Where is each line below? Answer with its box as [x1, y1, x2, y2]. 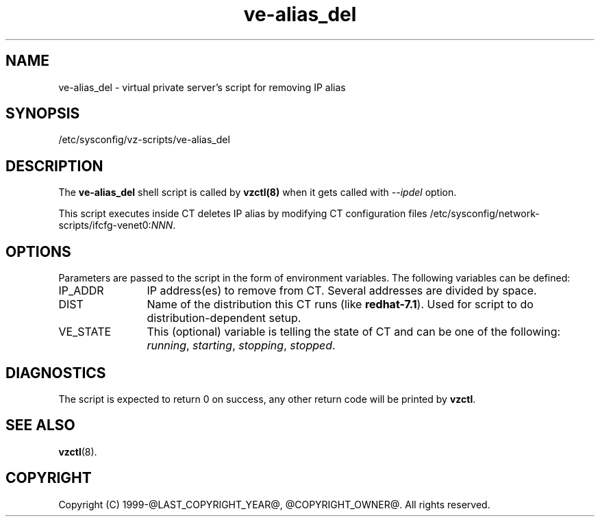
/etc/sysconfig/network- [429, 208, 540, 220]
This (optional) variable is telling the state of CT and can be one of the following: [147, 325, 561, 339]
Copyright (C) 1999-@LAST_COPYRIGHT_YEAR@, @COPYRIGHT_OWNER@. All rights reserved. [58, 498, 490, 510]
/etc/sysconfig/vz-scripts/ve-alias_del [58, 134, 230, 146]
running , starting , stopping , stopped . [147, 338, 336, 353]
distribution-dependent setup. [147, 311, 301, 325]
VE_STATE [58, 325, 112, 339]
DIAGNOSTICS [5, 364, 106, 382]
